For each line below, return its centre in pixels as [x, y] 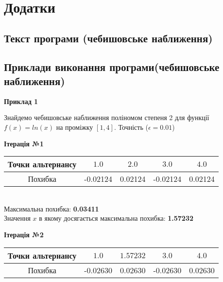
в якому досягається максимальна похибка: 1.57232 [116, 218]
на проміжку [75, 127]
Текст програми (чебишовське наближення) [108, 38]
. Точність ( [131, 127]
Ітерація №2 [24, 234]
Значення [17, 218]
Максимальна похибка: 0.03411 [51, 208]
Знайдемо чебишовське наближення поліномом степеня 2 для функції [107, 117]
